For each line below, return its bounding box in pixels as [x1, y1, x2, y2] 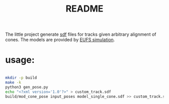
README [65, 3, 104, 15]
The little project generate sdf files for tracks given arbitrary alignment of [5, 31, 156, 38]
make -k [5, 80, 22, 85]
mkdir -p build [5, 75, 37, 80]
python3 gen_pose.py [5, 84, 49, 89]
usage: [5, 54, 35, 66]
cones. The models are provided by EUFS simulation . [5, 37, 115, 43]
